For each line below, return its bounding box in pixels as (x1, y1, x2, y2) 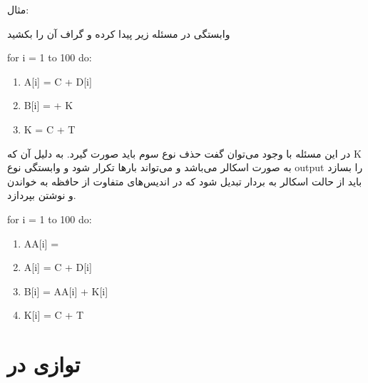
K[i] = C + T (24, 307, 84, 322)
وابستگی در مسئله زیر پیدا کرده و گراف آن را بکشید (7, 26, 230, 41)
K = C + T (24, 121, 76, 136)
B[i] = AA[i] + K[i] (24, 283, 108, 298)
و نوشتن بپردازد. (7, 188, 76, 203)
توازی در (7, 349, 81, 379)
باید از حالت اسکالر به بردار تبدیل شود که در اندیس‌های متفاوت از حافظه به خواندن (7, 173, 362, 188)
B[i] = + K (24, 98, 73, 113)
